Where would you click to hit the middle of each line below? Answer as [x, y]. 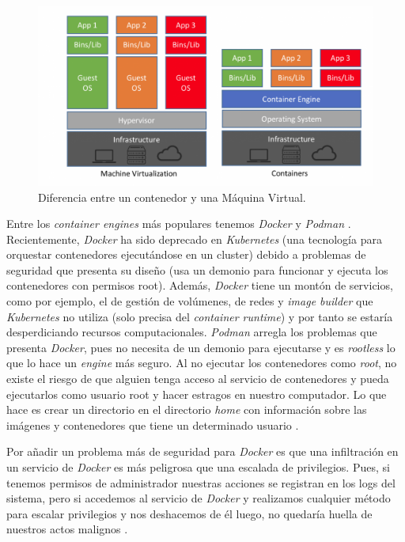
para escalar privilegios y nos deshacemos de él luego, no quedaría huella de [189, 513]
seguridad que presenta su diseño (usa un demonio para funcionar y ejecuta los [197, 269]
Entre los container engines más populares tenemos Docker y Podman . [179, 224]
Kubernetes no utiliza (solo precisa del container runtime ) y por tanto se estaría [200, 316]
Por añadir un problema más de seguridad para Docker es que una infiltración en [202, 451]
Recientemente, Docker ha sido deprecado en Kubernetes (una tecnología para [194, 239]
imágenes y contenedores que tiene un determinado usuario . [153, 425]
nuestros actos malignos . [67, 529]
